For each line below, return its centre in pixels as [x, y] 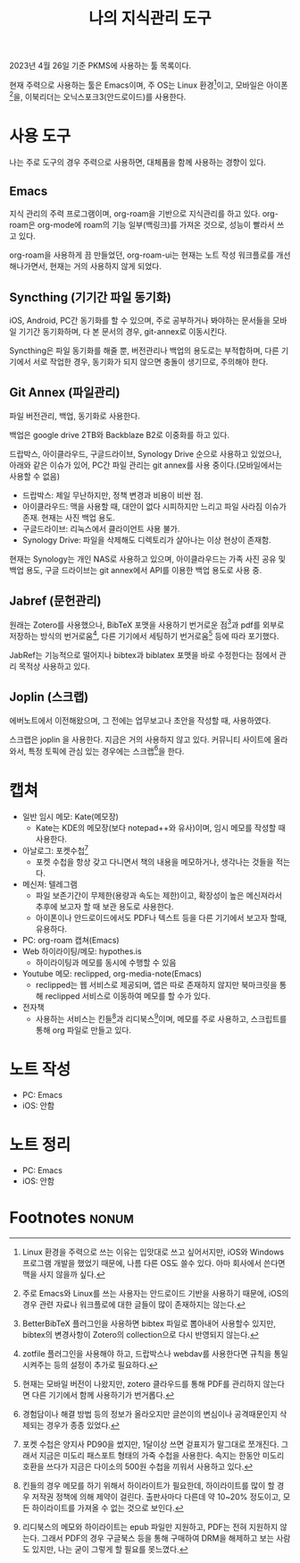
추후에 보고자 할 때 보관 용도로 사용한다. [104, 907]
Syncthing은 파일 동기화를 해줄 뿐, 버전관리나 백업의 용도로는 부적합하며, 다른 [144, 351]
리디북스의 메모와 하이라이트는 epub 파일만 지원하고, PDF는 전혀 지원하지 [150, 1526]
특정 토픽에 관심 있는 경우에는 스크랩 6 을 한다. [106, 750]
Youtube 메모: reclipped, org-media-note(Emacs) [112, 974]
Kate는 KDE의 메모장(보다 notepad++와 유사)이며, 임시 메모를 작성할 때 [160, 828]
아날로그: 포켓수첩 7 [55, 850]
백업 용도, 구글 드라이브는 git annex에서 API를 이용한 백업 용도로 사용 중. [136, 570]
